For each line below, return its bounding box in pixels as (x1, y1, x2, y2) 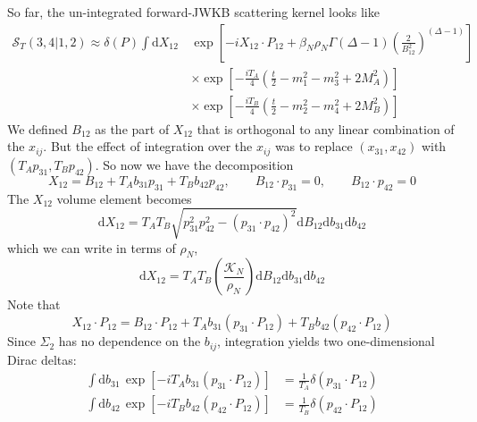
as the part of (95, 119, 170, 138)
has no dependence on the (58, 332, 201, 350)
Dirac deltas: (7, 350, 77, 368)
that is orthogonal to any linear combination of (197, 119, 455, 138)
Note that (7, 295, 61, 314)
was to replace (274, 137, 353, 156)
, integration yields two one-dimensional (217, 332, 435, 350)
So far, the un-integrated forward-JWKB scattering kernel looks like (7, 3, 380, 21)
